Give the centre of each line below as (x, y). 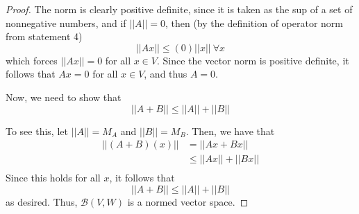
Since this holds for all (53, 178)
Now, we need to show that (64, 97)
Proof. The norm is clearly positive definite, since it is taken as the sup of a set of (179, 9)
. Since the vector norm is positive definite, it (253, 60)
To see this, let (37, 131)
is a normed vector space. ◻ (188, 201)
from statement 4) (44, 36)
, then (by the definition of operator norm (254, 23)
